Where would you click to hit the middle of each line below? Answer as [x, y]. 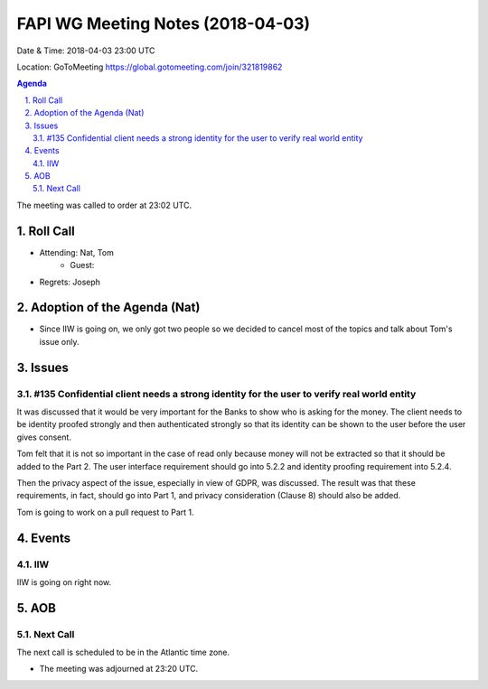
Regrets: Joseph [70, 282]
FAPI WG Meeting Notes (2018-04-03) [164, 23]
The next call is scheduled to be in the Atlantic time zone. [123, 652]
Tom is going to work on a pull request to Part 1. [105, 512]
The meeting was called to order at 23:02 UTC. [104, 205]
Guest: [82, 265]
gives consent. [44, 437]
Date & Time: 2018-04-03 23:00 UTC [86, 51]
